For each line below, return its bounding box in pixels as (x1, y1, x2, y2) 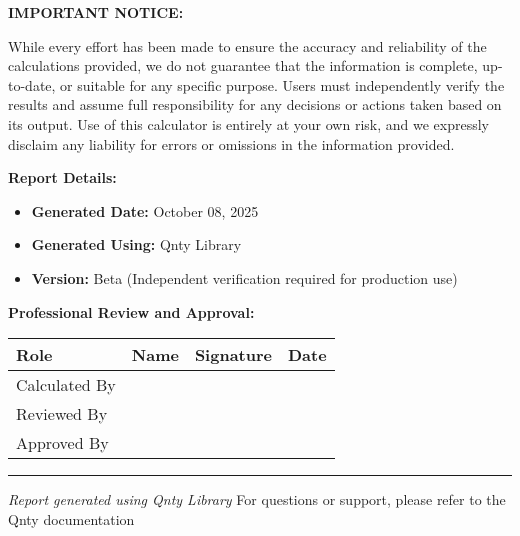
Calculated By (16, 373, 116, 397)
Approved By (16, 431, 109, 455)
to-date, (8, 74, 56, 95)
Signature (194, 343, 272, 367)
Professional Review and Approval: (8, 301, 255, 322)
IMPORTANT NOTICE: (8, 2, 184, 22)
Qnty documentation (8, 508, 135, 529)
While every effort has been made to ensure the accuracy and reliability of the (8, 35, 487, 56)
